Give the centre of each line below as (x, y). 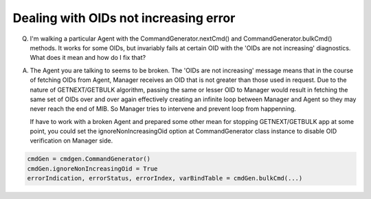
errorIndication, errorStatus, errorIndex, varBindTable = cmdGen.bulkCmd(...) (165, 178)
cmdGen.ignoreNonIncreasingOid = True (92, 168)
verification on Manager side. (71, 140)
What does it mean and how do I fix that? (88, 58)
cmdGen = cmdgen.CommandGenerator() (89, 159)
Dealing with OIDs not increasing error (124, 18)
